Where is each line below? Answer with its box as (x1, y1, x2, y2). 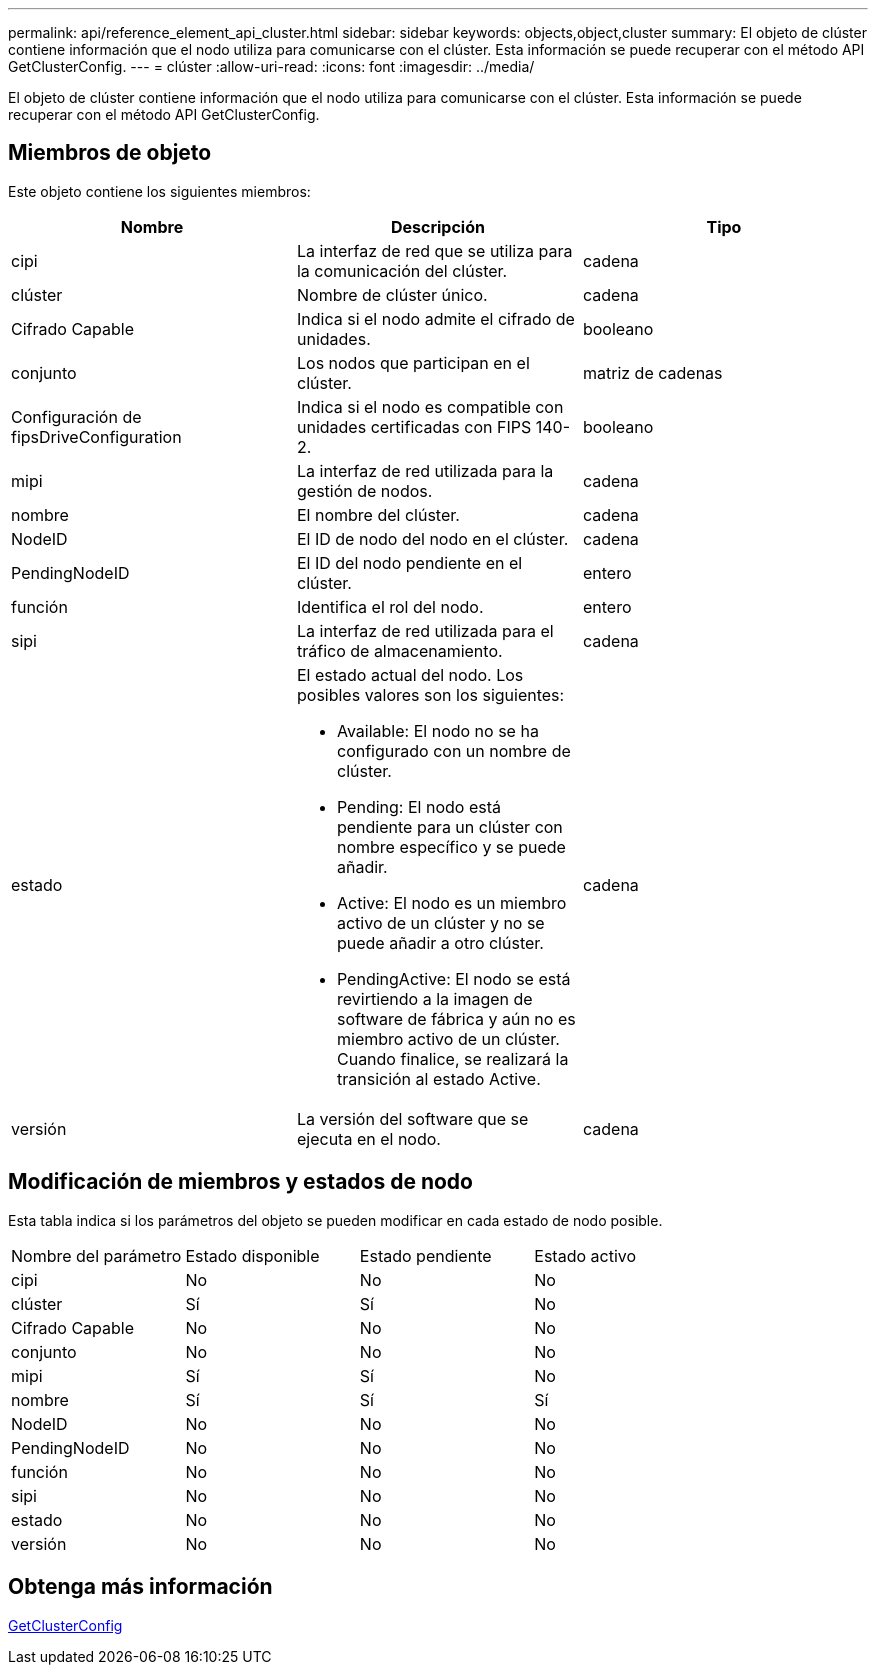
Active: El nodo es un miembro (336, 892, 567, 913)
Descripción (390, 216, 485, 237)
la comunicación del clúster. (296, 260, 508, 281)
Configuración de (11, 406, 142, 427)
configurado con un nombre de (336, 740, 571, 761)
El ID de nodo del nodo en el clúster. (296, 528, 569, 549)
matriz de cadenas (582, 362, 723, 383)
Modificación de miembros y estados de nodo (8, 1169, 473, 1195)
